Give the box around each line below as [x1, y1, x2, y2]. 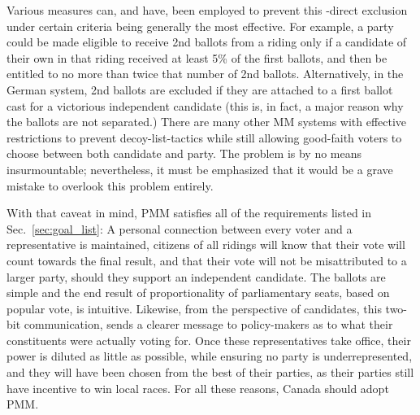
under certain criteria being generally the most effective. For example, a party [6, 17, 394, 34]
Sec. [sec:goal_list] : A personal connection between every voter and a [6, 220, 353, 237]
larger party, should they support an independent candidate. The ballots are [6, 268, 386, 285]
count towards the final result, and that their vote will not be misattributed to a [6, 251, 407, 269]
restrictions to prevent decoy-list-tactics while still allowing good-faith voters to [6, 129, 402, 146]
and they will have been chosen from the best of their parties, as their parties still [6, 364, 414, 381]
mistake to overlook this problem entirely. [6, 177, 214, 194]
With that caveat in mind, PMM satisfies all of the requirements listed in [6, 204, 372, 221]
